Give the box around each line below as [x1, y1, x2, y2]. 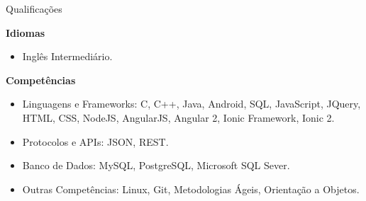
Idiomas [6, 25, 45, 40]
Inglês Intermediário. [22, 49, 113, 64]
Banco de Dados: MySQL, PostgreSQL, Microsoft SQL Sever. [22, 158, 290, 173]
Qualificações [6, 1, 62, 16]
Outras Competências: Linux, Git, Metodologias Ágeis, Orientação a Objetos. [22, 181, 360, 196]
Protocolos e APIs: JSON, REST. [22, 134, 169, 149]
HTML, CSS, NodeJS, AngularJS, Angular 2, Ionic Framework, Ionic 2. [22, 110, 335, 125]
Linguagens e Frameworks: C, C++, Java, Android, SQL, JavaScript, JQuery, [22, 96, 361, 111]
